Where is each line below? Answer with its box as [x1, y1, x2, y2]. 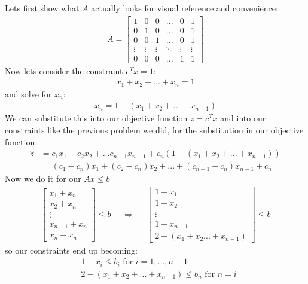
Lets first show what [5, 2, 80, 14]
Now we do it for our [5, 172, 81, 185]
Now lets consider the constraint [5, 64, 123, 77]
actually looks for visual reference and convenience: [91, 2, 278, 14]
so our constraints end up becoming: [5, 244, 138, 256]
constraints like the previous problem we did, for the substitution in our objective [5, 124, 304, 136]
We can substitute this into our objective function [5, 112, 188, 124]
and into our [220, 112, 266, 124]
